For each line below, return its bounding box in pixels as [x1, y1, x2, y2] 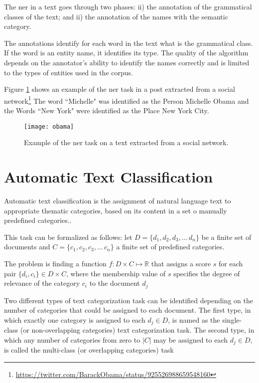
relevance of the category [4, 278, 80, 288]
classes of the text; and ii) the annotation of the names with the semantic [4, 11, 228, 21]
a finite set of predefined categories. [116, 241, 225, 252]
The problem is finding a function [4, 258, 107, 268]
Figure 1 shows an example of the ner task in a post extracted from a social [4, 84, 235, 94]
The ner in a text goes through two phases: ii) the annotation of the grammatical [4, 1, 252, 11]
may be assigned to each [153, 334, 228, 345]
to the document [89, 278, 140, 288]
